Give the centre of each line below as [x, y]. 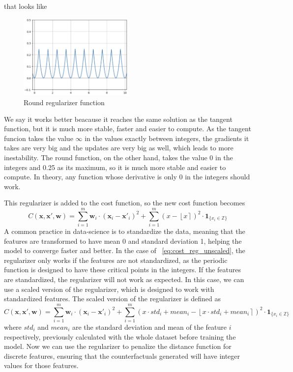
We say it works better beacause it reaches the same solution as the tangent [118, 119]
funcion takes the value [39, 138]
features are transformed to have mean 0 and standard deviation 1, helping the [123, 241]
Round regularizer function [64, 102]
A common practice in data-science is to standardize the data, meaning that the [125, 231]
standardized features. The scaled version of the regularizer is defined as [112, 299]
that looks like [26, 6]
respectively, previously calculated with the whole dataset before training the [120, 336]
